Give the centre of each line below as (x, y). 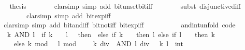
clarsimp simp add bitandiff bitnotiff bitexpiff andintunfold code (120, 25)
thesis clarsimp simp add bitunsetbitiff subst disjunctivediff (125, 6)
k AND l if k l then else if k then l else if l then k (111, 34)
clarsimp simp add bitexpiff (69, 15)
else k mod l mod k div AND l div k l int (98, 44)
